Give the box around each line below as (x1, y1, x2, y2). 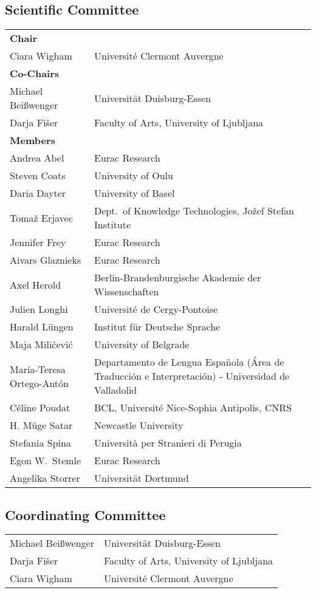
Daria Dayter (10, 186, 66, 201)
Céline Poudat (10, 400, 70, 415)
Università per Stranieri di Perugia (94, 436, 242, 450)
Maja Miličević (10, 337, 73, 352)
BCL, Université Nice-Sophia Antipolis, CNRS (94, 400, 292, 415)
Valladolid (94, 383, 137, 397)
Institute (94, 218, 131, 232)
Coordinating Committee (5, 505, 166, 524)
